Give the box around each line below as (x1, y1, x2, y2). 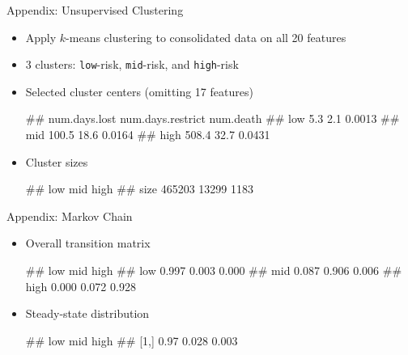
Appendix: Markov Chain (6, 207, 133, 224)
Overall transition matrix (25, 235, 151, 251)
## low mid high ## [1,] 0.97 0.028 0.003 (25, 332, 238, 349)
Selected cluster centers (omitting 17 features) (25, 82, 253, 99)
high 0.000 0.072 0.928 (25, 277, 136, 294)
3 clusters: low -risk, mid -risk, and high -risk (25, 56, 239, 73)
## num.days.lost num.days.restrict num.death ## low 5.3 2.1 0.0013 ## (25, 110, 400, 127)
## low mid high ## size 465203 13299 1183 (25, 180, 253, 197)
